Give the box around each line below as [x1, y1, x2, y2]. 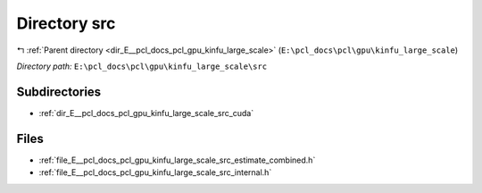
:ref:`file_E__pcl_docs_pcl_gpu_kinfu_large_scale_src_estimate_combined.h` [38, 155, 316, 165]
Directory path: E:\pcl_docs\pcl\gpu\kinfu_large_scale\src [16, 61, 268, 71]
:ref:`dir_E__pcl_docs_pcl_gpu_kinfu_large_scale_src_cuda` [38, 107, 254, 118]
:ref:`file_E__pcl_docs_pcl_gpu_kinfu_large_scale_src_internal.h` [38, 167, 272, 178]
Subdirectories [16, 84, 102, 99]
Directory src [16, 13, 116, 33]
